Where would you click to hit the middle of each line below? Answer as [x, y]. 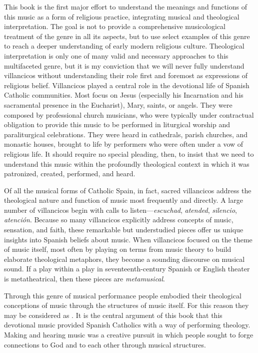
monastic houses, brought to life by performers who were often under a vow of [124, 144]
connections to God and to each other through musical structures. [105, 344]
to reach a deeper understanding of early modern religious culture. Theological [124, 46]
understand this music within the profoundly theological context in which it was [127, 163]
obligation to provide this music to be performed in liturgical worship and [117, 124]
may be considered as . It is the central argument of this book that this [113, 315]
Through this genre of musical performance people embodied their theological [123, 295]
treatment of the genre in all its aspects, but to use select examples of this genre [127, 36]
